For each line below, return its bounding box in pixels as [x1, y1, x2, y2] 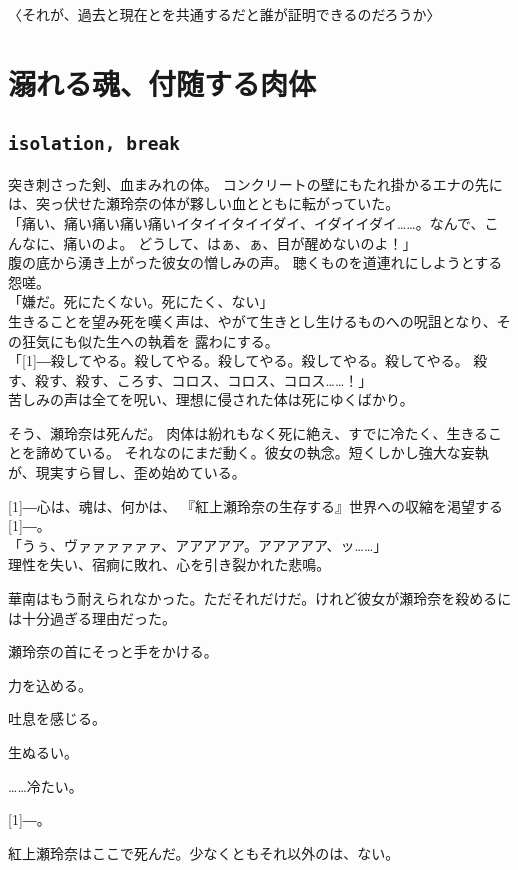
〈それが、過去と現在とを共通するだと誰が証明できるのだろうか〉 [8, 4, 441, 24]
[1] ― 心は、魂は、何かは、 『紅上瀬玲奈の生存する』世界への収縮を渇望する [8, 495, 503, 516]
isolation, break [8, 133, 180, 155]
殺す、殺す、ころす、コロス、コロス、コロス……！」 [34, 369, 373, 390]
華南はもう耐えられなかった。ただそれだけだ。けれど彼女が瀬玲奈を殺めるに [8, 588, 512, 609]
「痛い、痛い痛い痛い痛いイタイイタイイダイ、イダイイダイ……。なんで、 [8, 212, 485, 233]
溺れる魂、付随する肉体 [8, 62, 317, 103]
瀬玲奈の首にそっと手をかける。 [8, 641, 218, 662]
